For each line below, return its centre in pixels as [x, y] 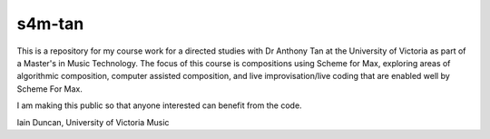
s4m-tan [50, 24]
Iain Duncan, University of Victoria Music [93, 122]
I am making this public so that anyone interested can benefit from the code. [160, 105]
